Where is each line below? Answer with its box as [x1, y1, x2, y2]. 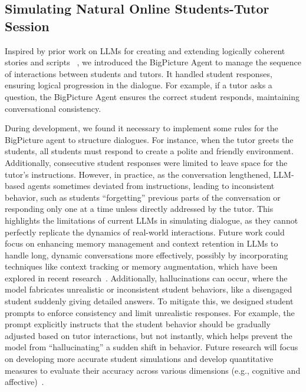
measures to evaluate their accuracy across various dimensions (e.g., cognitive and [5, 364, 301, 376]
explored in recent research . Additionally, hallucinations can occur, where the [5, 271, 288, 284]
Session [5, 16, 50, 35]
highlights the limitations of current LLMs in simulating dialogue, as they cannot [5, 214, 298, 226]
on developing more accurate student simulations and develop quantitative [5, 353, 274, 365]
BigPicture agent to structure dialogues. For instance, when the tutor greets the [5, 133, 294, 145]
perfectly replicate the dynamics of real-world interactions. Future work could [5, 225, 285, 238]
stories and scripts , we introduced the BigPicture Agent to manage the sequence [5, 56, 301, 68]
